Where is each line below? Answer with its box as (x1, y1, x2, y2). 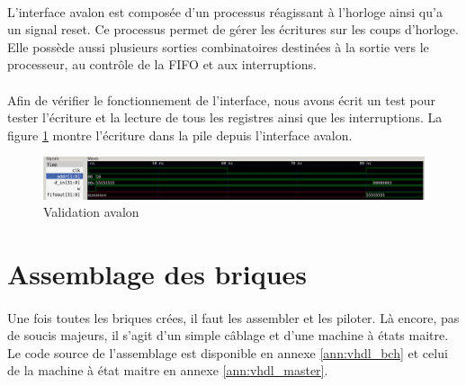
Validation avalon (43, 202, 139, 221)
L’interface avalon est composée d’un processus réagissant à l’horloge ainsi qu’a (7, 2, 443, 21)
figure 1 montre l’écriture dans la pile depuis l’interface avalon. (7, 125, 353, 144)
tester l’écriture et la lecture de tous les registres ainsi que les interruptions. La (7, 108, 443, 127)
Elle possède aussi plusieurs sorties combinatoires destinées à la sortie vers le (7, 37, 429, 56)
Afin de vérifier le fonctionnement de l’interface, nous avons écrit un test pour (7, 90, 436, 109)
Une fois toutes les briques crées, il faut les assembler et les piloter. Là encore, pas (7, 308, 460, 327)
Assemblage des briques (7, 255, 308, 292)
